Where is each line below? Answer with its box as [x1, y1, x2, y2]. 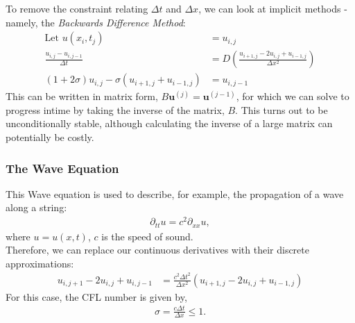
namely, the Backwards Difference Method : [6, 15, 186, 29]
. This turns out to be [235, 102, 328, 117]
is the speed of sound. [101, 229, 193, 243]
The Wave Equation [6, 159, 119, 176]
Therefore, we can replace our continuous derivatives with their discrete [6, 242, 309, 257]
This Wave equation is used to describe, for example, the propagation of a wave [6, 186, 344, 201]
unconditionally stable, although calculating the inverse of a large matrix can [6, 116, 333, 131]
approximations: [6, 256, 74, 270]
